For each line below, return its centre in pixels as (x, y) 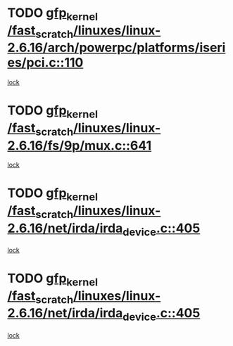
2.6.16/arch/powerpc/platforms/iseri (116, 48)
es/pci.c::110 (45, 63)
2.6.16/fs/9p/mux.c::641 (80, 145)
